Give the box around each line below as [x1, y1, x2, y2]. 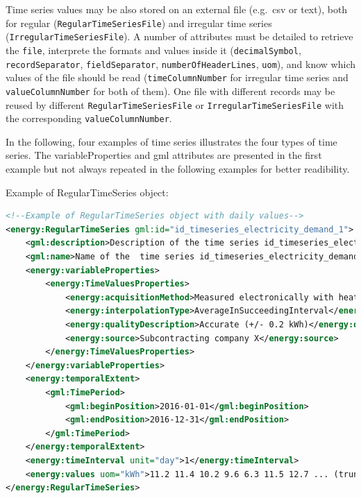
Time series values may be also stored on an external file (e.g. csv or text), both [6, 2, 348, 16]
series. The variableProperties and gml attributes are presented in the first [6, 148, 322, 162]
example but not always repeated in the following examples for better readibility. [6, 162, 350, 176]
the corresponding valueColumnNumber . [6, 111, 172, 126]
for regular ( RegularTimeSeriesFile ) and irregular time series [6, 15, 272, 30]
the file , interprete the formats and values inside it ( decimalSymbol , [6, 42, 301, 57]
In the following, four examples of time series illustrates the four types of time [6, 134, 337, 148]
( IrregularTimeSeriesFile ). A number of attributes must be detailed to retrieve [6, 29, 353, 44]
